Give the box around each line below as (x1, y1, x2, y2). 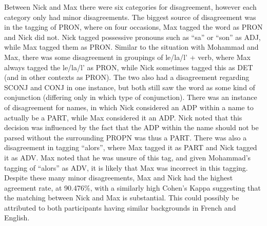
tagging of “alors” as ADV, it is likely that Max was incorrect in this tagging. (4, 162, 248, 173)
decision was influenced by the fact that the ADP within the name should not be (4, 122, 259, 133)
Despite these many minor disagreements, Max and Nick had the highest (4, 172, 233, 183)
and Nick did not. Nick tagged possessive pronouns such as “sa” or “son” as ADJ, (4, 31, 261, 42)
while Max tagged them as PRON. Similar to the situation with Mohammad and (4, 42, 259, 52)
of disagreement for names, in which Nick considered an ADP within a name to (4, 101, 254, 112)
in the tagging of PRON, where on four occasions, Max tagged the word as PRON (4, 22, 263, 32)
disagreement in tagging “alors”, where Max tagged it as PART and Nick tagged (4, 142, 257, 153)
